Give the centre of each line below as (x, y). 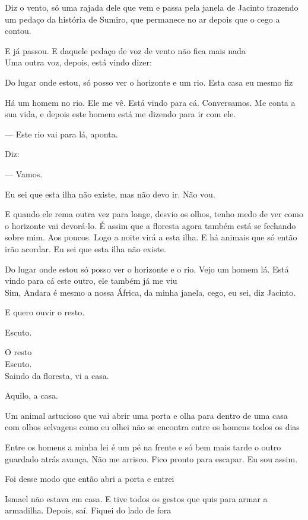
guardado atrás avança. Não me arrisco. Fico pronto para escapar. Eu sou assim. (151, 458)
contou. (18, 31)
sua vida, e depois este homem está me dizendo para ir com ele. (120, 114)
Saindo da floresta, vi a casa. (57, 375)
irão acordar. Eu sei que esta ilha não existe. (85, 248)
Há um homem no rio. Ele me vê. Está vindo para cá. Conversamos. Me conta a (150, 102)
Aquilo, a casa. (31, 395)
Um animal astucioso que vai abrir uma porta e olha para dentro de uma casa (146, 415)
